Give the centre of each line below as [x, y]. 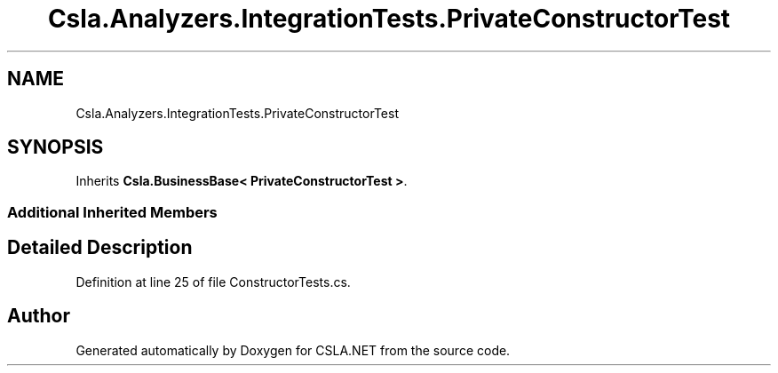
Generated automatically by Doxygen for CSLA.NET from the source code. [293, 350]
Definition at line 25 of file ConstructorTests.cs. [213, 282]
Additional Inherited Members [112, 212]
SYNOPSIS [56, 147]
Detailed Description [100, 248]
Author [39, 316]
